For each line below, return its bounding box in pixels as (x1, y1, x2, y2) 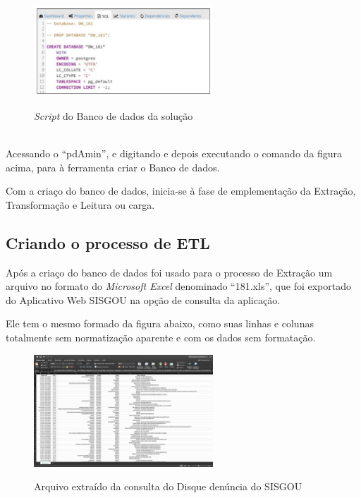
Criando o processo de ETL (6, 231, 210, 253)
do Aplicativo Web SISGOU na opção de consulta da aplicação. (6, 292, 281, 307)
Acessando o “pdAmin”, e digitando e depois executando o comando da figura (6, 145, 343, 160)
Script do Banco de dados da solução (34, 108, 193, 123)
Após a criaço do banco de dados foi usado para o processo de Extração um (6, 265, 333, 279)
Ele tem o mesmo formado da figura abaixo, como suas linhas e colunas (6, 316, 314, 331)
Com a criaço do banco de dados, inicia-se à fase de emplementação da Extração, (6, 183, 356, 198)
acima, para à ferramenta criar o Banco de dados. (6, 159, 220, 174)
